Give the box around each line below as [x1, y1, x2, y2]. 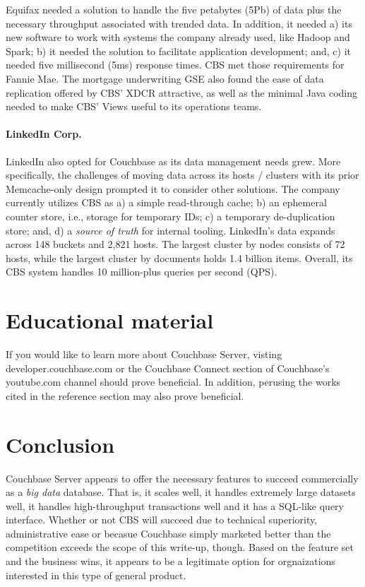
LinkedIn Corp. [6, 126, 82, 141]
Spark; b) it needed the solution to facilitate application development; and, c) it [6, 43, 351, 58]
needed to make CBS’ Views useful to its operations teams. [6, 99, 262, 114]
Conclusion [6, 429, 115, 458]
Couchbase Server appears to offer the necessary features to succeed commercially [6, 470, 359, 485]
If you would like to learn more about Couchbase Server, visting [6, 347, 282, 362]
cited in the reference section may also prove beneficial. [6, 388, 244, 403]
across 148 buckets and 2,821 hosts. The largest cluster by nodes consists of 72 [6, 237, 345, 251]
